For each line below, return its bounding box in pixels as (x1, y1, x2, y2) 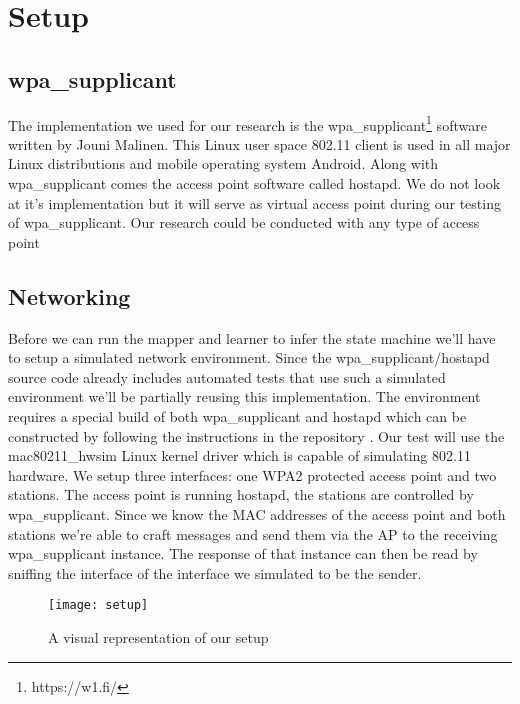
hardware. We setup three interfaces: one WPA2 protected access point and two (8, 464, 497, 485)
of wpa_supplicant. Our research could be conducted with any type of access (8, 212, 480, 233)
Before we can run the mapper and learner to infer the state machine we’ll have (8, 327, 496, 348)
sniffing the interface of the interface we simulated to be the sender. (8, 562, 422, 583)
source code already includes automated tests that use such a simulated (8, 366, 446, 387)
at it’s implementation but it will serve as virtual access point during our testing (8, 192, 501, 213)
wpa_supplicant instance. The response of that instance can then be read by (8, 543, 478, 564)
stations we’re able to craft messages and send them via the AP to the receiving (8, 523, 498, 544)
